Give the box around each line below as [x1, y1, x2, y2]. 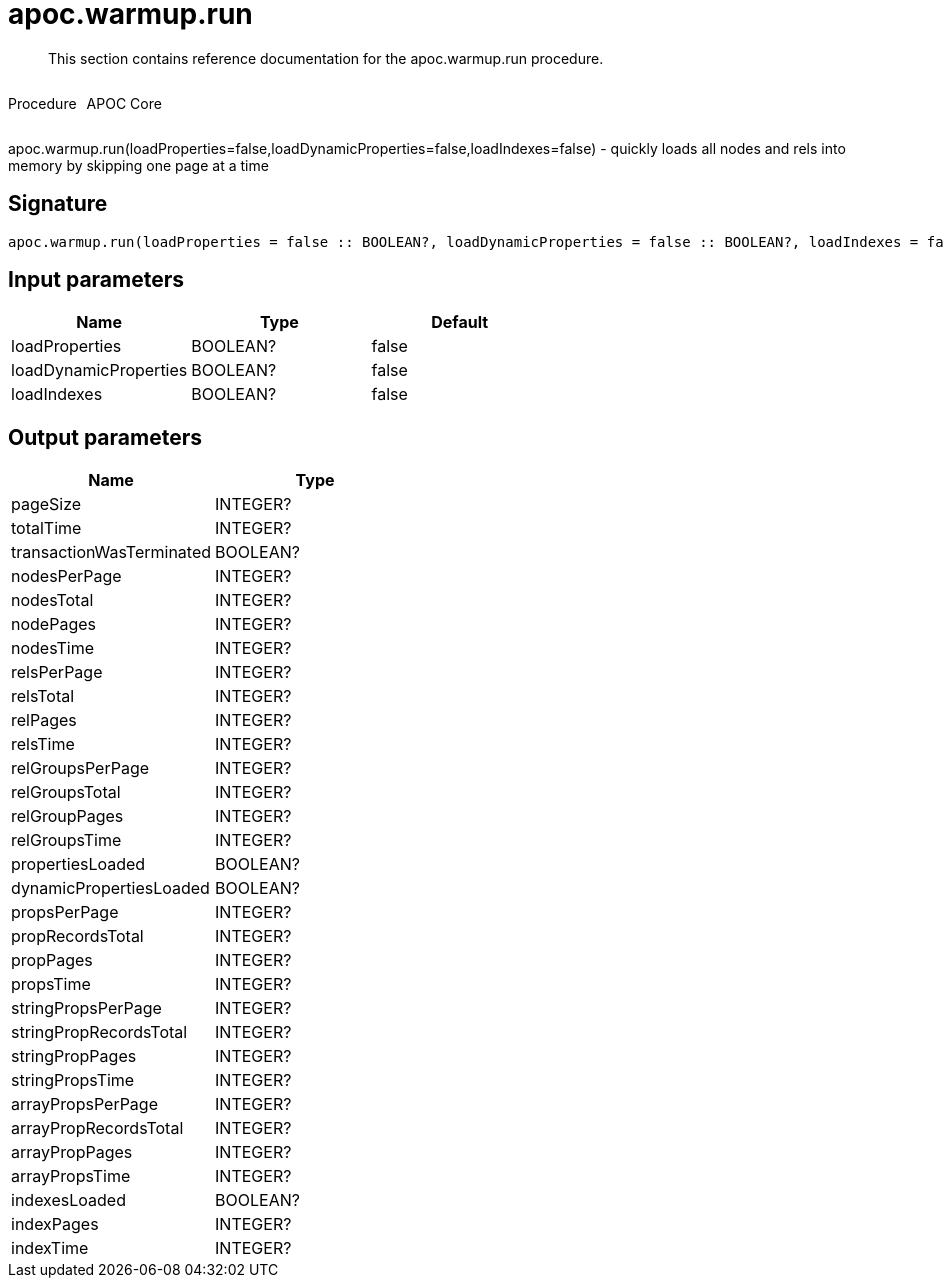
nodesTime [11, 638, 94, 659]
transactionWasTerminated [11, 542, 212, 563]
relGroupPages [11, 806, 124, 827]
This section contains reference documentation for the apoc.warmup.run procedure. [48, 49, 604, 67]
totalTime [11, 518, 82, 539]
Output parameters [8, 424, 202, 450]
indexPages [11, 1214, 99, 1235]
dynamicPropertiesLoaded [11, 878, 210, 899]
